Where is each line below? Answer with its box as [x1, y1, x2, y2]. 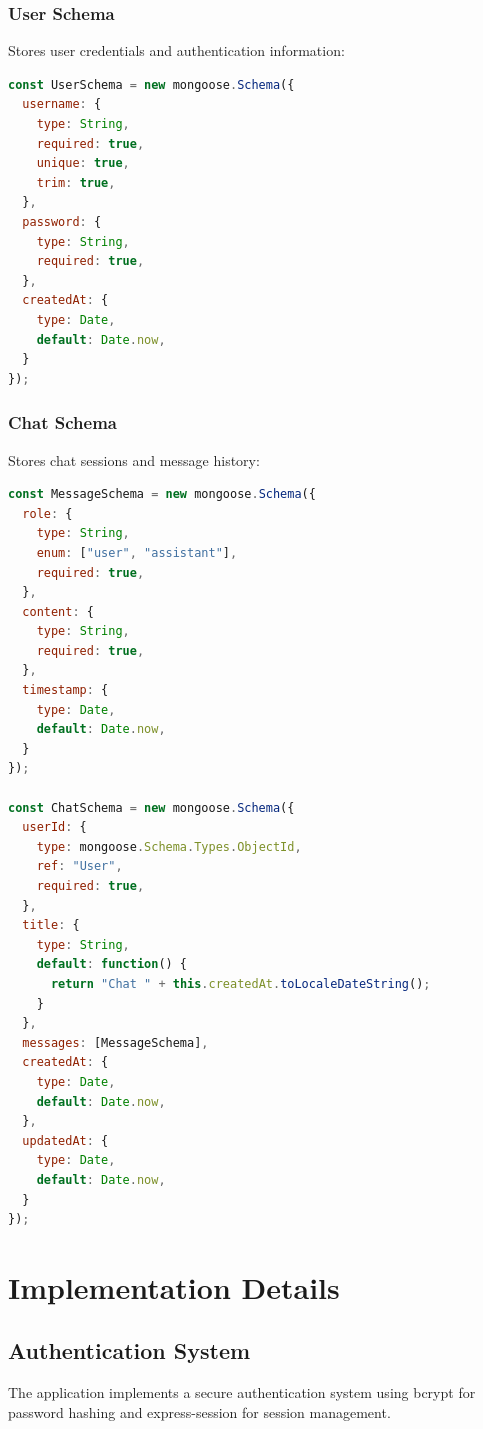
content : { [22, 604, 94, 619]
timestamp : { [22, 683, 109, 698]
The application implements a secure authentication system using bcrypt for [8, 1382, 476, 1403]
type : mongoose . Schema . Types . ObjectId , [36, 839, 302, 854]
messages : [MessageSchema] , [22, 1035, 209, 1050]
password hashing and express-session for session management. [8, 1401, 391, 1422]
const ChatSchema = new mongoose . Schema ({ [8, 800, 295, 815]
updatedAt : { [22, 1133, 109, 1148]
